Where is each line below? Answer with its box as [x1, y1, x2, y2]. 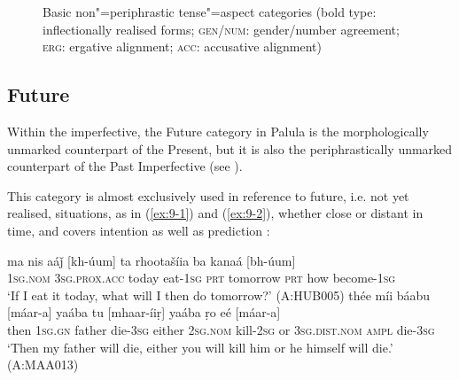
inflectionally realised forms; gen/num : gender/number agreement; [43, 19, 400, 38]
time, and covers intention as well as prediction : [7, 221, 270, 239]
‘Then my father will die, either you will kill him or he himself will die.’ [7, 337, 393, 356]
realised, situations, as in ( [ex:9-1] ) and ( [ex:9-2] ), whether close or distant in [7, 204, 424, 222]
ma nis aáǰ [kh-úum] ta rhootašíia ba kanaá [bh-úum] [7, 251, 296, 269]
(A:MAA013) [7, 355, 79, 374]
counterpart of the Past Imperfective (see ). [7, 157, 243, 175]
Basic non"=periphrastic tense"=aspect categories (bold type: [43, 3, 377, 20]
